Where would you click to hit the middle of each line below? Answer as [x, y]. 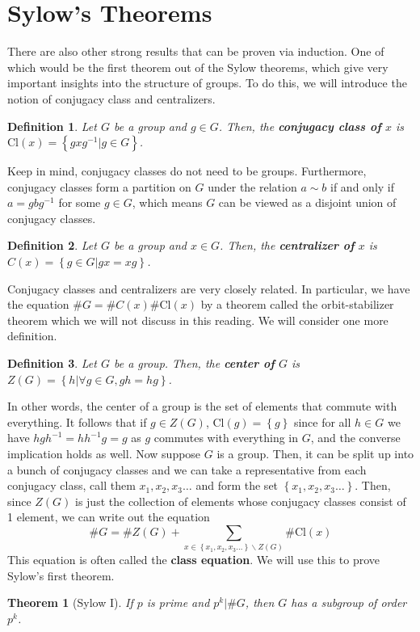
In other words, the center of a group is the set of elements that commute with [202, 406]
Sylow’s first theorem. [61, 575]
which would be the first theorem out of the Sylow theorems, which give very [198, 67]
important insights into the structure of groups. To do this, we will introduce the [207, 83]
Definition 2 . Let [52, 245]
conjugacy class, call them [71, 485]
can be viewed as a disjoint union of [307, 202]
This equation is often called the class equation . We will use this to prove [194, 560]
